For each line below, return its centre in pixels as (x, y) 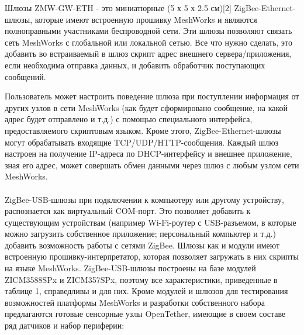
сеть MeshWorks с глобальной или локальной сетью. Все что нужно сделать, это (149, 42)
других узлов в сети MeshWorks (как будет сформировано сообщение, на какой (146, 107)
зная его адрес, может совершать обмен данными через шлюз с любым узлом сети (152, 165)
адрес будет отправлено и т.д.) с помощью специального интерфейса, (129, 119)
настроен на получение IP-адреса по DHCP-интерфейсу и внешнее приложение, (148, 153)
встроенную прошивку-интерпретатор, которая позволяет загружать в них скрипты (152, 256)
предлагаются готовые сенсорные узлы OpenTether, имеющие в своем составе (145, 314)
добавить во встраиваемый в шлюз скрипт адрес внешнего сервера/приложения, (148, 53)
